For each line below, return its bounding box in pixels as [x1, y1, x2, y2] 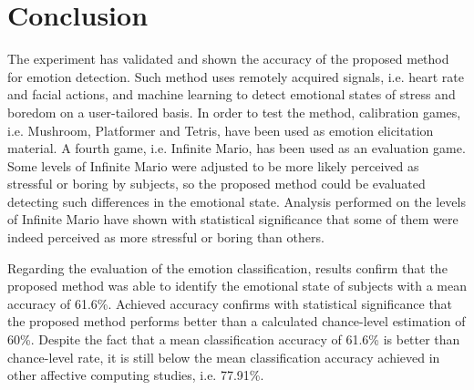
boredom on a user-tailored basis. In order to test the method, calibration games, [7, 102, 461, 121]
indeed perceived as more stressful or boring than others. [7, 228, 325, 247]
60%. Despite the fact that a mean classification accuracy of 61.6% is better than [7, 330, 460, 349]
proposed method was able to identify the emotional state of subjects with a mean [7, 276, 468, 295]
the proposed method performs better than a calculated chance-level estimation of [7, 312, 466, 331]
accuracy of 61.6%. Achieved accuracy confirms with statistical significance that [7, 293, 453, 313]
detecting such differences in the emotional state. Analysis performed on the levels [7, 191, 466, 210]
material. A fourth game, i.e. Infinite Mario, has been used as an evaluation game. [7, 139, 466, 158]
